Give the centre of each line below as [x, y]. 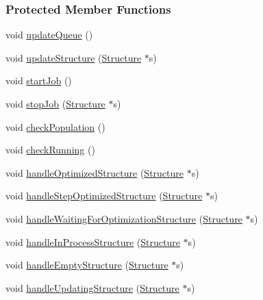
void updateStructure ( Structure [74, 57]
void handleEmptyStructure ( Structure [87, 265]
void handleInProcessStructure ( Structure [93, 241]
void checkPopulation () [55, 126]
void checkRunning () [50, 150]
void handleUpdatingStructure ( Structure [92, 287]
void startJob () [39, 80]
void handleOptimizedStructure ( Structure [95, 172]
